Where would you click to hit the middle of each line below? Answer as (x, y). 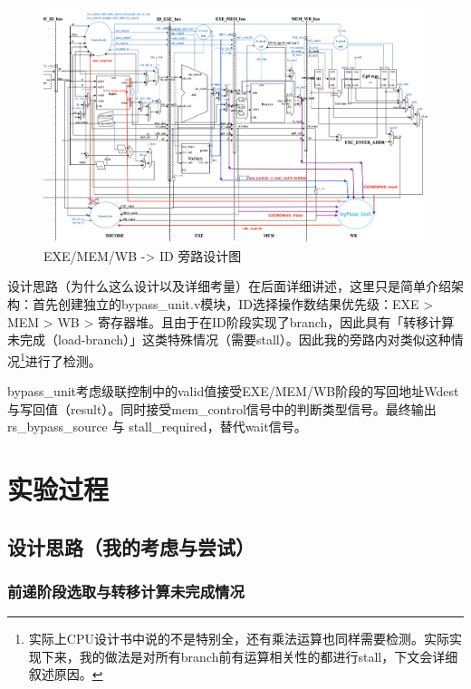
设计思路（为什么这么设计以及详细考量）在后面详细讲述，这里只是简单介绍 (229, 286)
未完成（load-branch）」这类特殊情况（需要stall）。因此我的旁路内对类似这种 (229, 340)
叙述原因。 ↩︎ (66, 674)
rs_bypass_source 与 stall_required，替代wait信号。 (157, 427)
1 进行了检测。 (61, 359)
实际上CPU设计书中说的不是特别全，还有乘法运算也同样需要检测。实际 (239, 639)
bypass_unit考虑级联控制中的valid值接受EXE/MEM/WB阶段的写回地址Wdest (233, 391)
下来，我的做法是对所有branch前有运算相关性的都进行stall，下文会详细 (250, 656)
